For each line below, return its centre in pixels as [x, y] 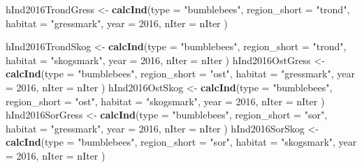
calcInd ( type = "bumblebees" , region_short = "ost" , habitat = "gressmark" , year [180, 74]
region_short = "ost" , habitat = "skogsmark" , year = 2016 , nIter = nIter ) [165, 101]
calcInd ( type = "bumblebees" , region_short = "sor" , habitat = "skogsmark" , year [181, 142]
